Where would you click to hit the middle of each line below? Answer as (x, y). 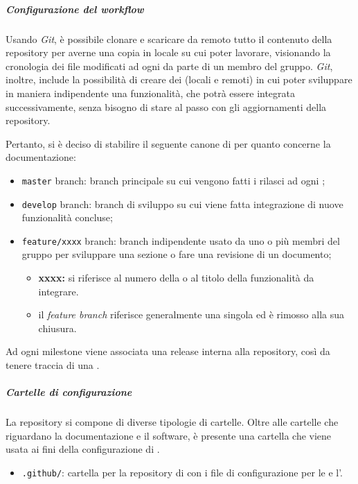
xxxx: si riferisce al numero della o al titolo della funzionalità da (176, 278)
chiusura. (57, 328)
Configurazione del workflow (75, 9)
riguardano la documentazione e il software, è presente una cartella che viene (169, 435)
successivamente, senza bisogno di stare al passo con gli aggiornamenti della (166, 106)
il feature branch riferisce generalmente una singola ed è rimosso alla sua (191, 314)
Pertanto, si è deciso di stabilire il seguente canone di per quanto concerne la (168, 143)
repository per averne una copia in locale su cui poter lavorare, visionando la (168, 52)
